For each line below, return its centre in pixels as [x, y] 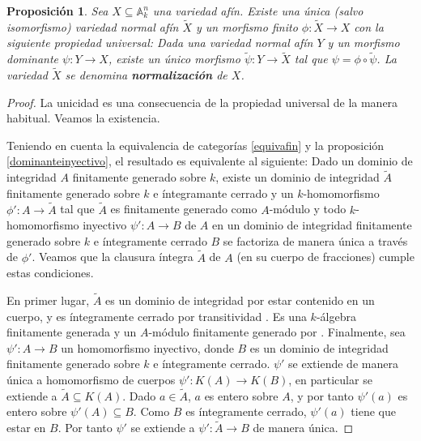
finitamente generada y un [72, 332]
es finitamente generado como [184, 209]
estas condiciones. [50, 273]
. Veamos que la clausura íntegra [113, 257]
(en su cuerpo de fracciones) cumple [325, 257]
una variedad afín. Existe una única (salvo [258, 11]
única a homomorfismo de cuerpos [91, 379]
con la [369, 26]
